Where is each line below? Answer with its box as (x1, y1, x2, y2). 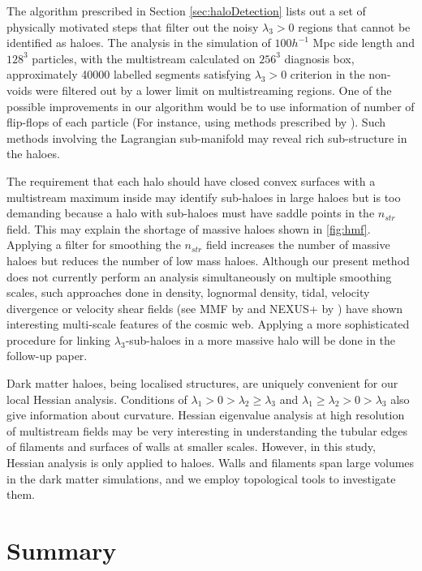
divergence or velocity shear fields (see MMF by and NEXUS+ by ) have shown (6, 299, 403, 316)
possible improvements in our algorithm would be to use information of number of (6, 97, 415, 114)
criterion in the (290, 66, 365, 83)
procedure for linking (6, 331, 111, 348)
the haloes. (6, 145, 60, 162)
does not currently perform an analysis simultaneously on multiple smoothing (6, 268, 392, 285)
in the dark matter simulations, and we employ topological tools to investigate (6, 470, 396, 487)
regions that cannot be (298, 18, 411, 35)
